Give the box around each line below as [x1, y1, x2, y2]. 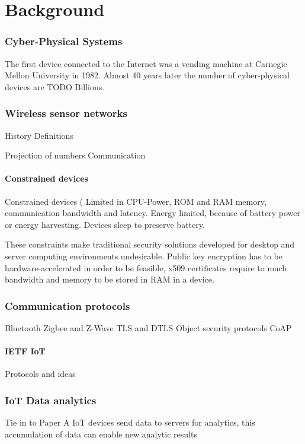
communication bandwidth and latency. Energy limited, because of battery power [5, 207, 300, 219]
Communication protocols [5, 298, 130, 313]
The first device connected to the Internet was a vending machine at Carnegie [5, 57, 287, 69]
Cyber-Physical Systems [5, 34, 123, 49]
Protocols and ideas [5, 367, 76, 380]
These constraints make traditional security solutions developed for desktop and [5, 238, 295, 250]
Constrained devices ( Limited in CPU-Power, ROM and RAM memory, [5, 195, 267, 207]
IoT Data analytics [5, 392, 97, 407]
